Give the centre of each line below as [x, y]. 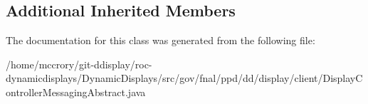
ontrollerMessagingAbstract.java [76, 92]
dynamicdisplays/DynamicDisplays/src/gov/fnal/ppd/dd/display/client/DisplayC [184, 78]
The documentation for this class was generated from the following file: [161, 40]
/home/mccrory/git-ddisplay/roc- [79, 64]
